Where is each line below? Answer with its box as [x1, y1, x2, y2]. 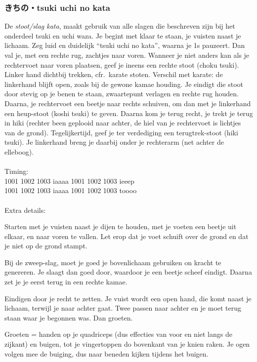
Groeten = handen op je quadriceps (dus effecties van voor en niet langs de [4, 329, 232, 339]
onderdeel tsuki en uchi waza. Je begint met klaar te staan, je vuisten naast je [4, 30, 241, 40]
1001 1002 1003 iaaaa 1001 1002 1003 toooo [4, 185, 137, 196]
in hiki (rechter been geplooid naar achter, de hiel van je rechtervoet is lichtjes [4, 118, 241, 128]
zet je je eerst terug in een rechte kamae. [4, 277, 128, 287]
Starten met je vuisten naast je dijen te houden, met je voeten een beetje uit [4, 221, 237, 232]
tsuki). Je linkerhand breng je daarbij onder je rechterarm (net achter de [4, 137, 224, 147]
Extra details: [4, 204, 46, 215]
